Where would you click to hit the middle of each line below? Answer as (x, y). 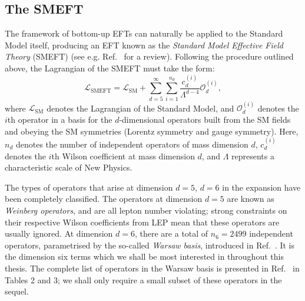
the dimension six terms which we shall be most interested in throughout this (144, 256)
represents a (253, 156)
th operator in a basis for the (60, 119)
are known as (251, 199)
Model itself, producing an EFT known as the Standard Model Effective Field (144, 45)
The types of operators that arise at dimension (89, 187)
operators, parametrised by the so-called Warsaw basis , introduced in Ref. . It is (150, 245)
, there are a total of (172, 233)
